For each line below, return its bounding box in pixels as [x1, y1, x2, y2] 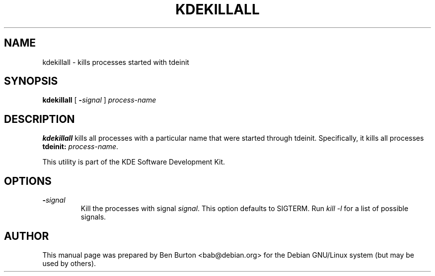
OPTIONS [4, 174, 52, 187]
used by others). [42, 259, 96, 268]
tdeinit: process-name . [42, 142, 119, 151]
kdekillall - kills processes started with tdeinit [42, 57, 189, 66]
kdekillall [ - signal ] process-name [42, 96, 156, 105]
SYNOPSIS [4, 75, 58, 88]
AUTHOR [4, 229, 49, 242]
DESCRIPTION [4, 112, 75, 125]
